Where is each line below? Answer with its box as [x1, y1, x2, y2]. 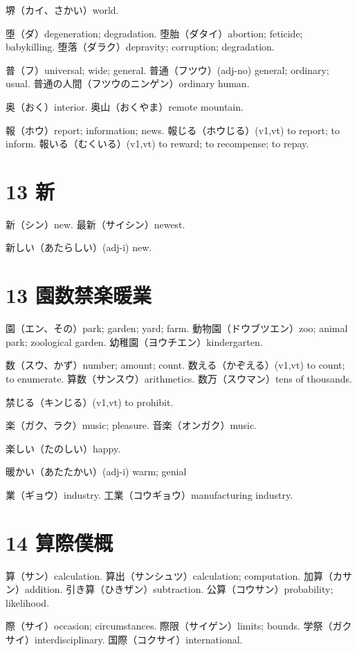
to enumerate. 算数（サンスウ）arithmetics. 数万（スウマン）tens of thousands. [6, 371, 352, 385]
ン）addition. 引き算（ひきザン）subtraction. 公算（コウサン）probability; [6, 582, 333, 596]
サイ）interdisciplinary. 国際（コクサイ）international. [6, 632, 243, 647]
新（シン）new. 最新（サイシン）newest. [6, 217, 185, 231]
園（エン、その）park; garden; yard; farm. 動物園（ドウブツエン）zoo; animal [6, 321, 348, 336]
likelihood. [6, 595, 50, 609]
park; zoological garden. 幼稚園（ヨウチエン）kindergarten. [6, 334, 263, 349]
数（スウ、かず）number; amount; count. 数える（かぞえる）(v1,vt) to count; [6, 358, 345, 372]
